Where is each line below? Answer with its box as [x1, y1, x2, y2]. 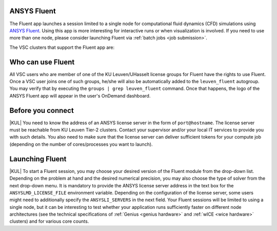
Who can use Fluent [9, 57, 75, 66]
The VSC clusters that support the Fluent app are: [9, 44, 115, 50]
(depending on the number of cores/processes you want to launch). [9, 141, 153, 147]
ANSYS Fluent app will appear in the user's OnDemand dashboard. [9, 92, 151, 99]
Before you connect [9, 106, 74, 115]
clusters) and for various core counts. [9, 218, 89, 224]
